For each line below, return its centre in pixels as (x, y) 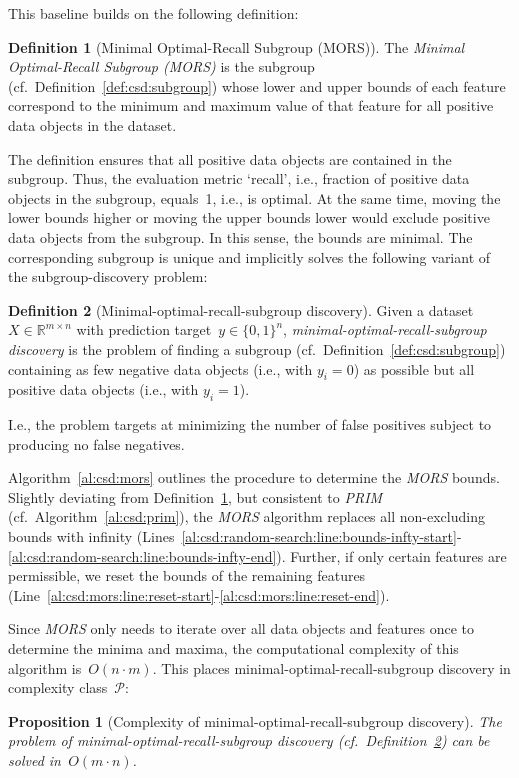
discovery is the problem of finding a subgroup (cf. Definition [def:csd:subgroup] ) (257, 348)
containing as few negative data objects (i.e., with (160, 368)
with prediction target (144, 329)
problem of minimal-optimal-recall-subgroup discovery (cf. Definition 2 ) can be (249, 740)
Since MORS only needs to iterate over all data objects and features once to (241, 628)
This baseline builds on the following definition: (153, 13)
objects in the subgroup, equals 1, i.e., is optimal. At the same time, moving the (254, 197)
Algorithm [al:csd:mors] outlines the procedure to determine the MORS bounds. (254, 477)
